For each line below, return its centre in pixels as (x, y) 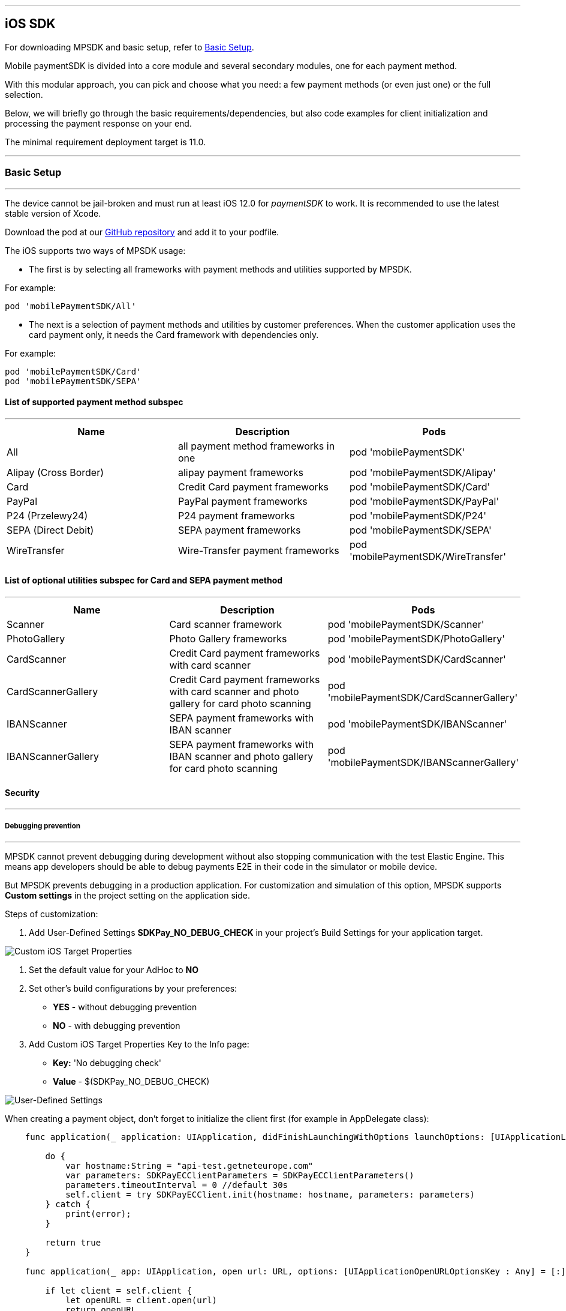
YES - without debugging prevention (125, 1007)
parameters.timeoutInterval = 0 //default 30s (177, 1185)
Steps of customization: (52, 914)
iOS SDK (30, 24)
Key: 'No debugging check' (107, 1063)
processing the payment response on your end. (98, 123)
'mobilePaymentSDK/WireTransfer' (427, 556)
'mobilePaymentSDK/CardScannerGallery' (423, 698)
